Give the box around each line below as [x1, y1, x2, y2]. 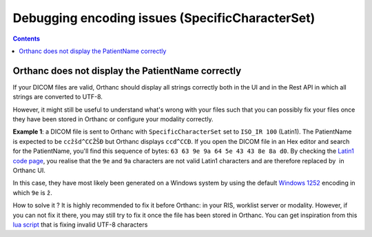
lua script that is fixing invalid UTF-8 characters [12, 220, 148, 229]
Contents [12, 34, 41, 43]
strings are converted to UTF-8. [12, 93, 103, 101]
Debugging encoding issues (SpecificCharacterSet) [12, 10, 316, 25]
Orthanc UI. [12, 166, 46, 174]
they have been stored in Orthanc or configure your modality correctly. [12, 115, 214, 123]
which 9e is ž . [12, 188, 53, 196]
